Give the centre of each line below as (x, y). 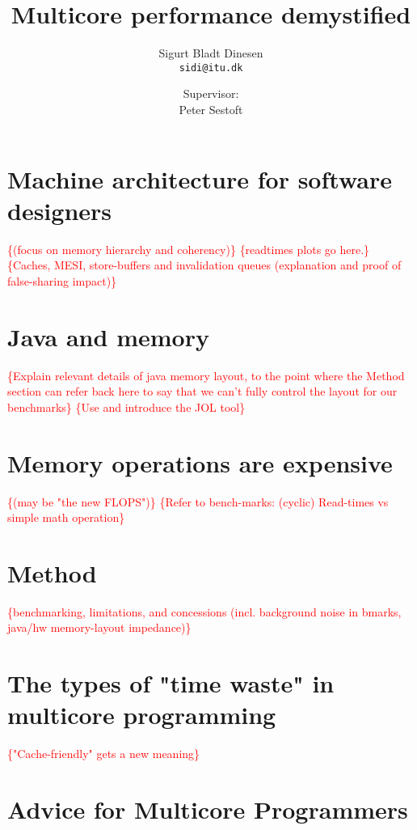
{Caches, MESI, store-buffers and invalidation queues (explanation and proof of (204, 265)
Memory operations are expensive (200, 462)
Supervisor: (211, 93)
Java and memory (108, 336)
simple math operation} (66, 517)
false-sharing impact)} (62, 280)
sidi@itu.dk (211, 68)
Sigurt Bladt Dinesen (211, 53)
